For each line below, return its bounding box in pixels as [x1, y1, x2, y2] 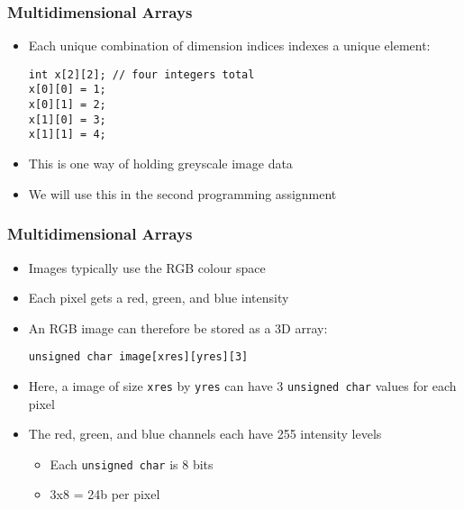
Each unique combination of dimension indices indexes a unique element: [28, 36, 431, 55]
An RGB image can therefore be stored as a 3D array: [28, 318, 328, 337]
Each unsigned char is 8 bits [50, 454, 214, 473]
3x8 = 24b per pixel [50, 485, 160, 504]
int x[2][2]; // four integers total [28, 68, 255, 81]
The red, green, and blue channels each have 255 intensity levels [28, 424, 382, 443]
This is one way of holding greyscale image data [28, 154, 293, 173]
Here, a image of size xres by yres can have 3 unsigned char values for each [28, 376, 457, 395]
